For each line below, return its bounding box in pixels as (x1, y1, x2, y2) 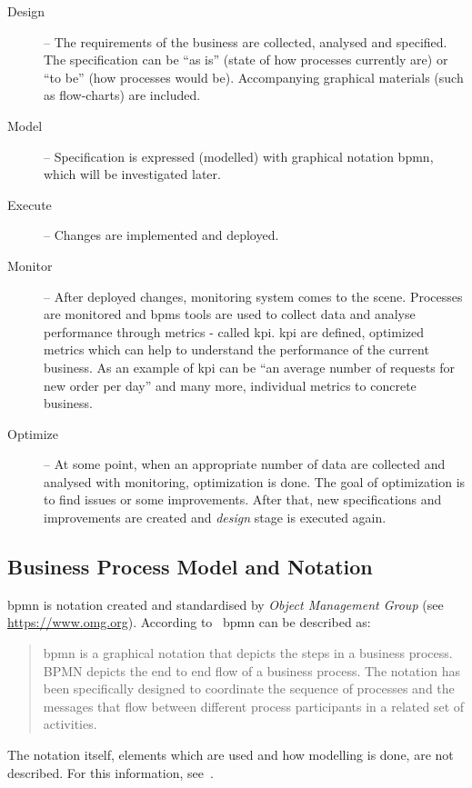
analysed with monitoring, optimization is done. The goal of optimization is (44, 472, 466, 491)
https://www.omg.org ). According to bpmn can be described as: (7, 613, 371, 632)
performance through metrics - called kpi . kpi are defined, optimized (44, 322, 424, 341)
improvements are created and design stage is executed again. (44, 508, 387, 527)
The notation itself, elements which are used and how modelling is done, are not (7, 745, 454, 764)
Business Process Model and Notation (7, 553, 373, 581)
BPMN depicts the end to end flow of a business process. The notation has (43, 661, 461, 680)
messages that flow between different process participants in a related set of (43, 696, 465, 715)
